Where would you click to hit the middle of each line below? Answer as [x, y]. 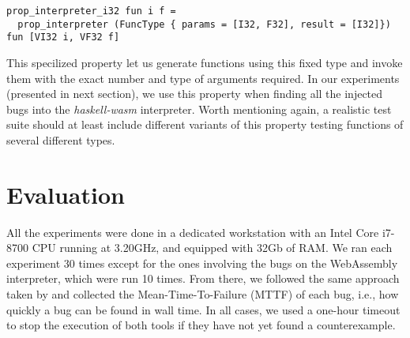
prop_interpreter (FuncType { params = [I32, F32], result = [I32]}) [204, 24]
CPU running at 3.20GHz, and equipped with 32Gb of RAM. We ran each [212, 248]
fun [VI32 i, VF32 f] [63, 38]
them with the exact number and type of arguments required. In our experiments [203, 78]
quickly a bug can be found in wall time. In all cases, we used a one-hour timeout [203, 309]
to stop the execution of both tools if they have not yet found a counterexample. [201, 325]
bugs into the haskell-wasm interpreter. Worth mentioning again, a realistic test [199, 109]
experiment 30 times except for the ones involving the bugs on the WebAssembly [202, 263]
